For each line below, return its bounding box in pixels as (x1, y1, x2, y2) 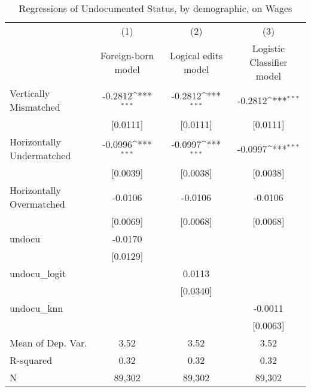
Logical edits (169, 48, 223, 62)
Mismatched (10, 100, 60, 114)
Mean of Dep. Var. (10, 336, 87, 350)
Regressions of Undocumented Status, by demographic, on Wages (19, 1, 292, 15)
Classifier (249, 55, 288, 69)
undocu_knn (10, 301, 63, 315)
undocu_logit (10, 266, 66, 280)
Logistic (252, 41, 285, 55)
